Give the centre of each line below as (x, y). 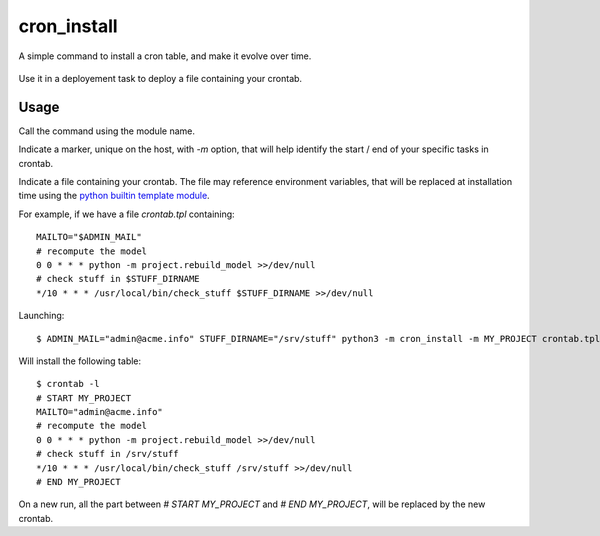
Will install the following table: (80, 361)
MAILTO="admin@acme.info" (100, 412)
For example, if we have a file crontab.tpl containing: (126, 214)
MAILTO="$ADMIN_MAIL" (89, 237)
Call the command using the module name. (106, 131)
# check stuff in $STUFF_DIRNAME (118, 279)
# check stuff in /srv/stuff (107, 454)
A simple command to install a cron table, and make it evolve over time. (165, 56)
